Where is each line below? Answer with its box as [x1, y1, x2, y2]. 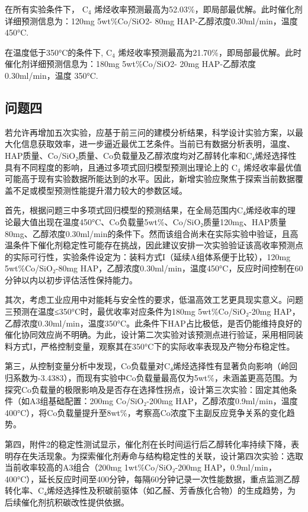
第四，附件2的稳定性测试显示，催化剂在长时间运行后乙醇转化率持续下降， [5, 438, 291, 450]
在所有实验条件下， [5, 3, 79, 15]
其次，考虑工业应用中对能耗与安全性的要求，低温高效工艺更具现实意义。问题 [5, 293, 303, 306]
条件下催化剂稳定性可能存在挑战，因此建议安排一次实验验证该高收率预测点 [12, 239, 303, 251]
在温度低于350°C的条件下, [5, 46, 104, 58]
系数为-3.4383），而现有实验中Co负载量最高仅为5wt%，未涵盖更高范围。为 [12, 372, 297, 384]
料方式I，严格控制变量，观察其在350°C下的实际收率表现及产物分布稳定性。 [5, 340, 295, 352]
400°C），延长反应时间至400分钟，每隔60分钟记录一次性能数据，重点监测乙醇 [5, 472, 300, 485]
